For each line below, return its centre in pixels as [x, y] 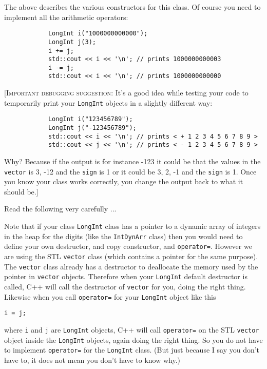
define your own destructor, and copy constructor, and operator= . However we [128, 246]
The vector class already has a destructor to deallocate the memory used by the [131, 266]
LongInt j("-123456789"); [92, 128]
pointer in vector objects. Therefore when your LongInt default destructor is [126, 276]
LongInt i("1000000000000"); [98, 34]
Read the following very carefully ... [60, 209]
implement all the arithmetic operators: [66, 17]
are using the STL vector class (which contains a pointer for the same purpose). [131, 256]
